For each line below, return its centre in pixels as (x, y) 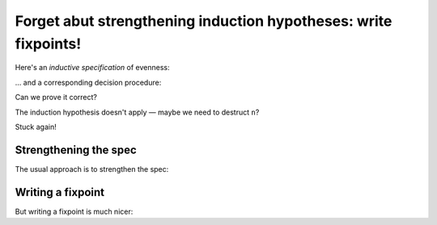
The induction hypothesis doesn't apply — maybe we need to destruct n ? (137, 112)
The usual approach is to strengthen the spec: (92, 169)
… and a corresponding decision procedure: (88, 82)
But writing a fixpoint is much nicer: (74, 211)
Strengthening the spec (76, 150)
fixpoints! (48, 44)
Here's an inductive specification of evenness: (92, 68)
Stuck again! (36, 127)
